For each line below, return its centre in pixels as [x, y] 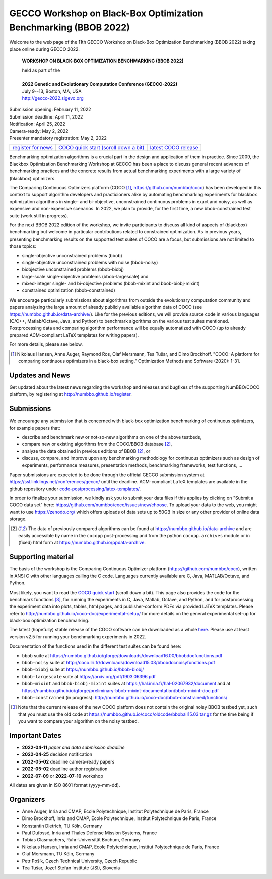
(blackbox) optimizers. [32, 178]
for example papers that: [35, 428]
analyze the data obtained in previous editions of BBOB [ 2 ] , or [86, 451]
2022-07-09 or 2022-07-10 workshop [62, 776]
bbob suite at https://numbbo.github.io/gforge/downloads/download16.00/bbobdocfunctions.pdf [122, 655]
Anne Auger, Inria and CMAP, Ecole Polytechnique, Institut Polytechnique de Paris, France [115, 811]
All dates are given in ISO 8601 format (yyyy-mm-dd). [65, 785]
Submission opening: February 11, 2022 [50, 110]
